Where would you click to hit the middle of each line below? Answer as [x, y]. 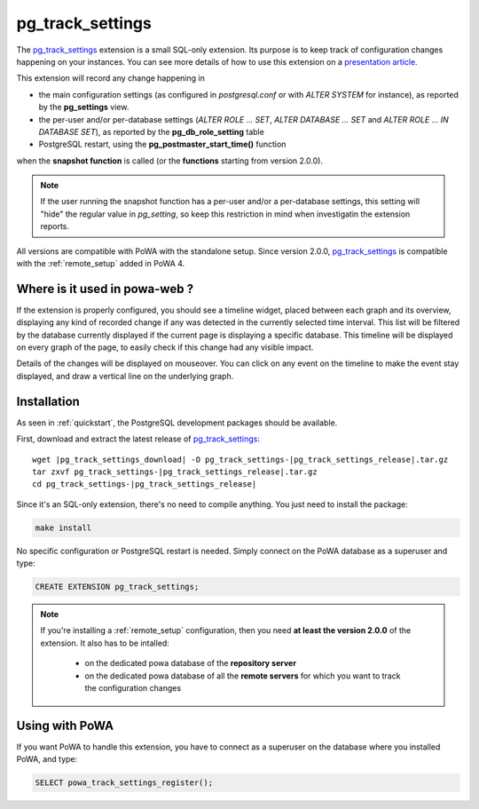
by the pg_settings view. [84, 107]
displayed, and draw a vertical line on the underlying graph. [125, 376]
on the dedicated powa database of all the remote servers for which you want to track [243, 676]
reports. [55, 226]
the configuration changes [133, 688]
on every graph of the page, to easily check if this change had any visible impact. [165, 347]
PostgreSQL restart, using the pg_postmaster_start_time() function [162, 144]
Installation [48, 401]
